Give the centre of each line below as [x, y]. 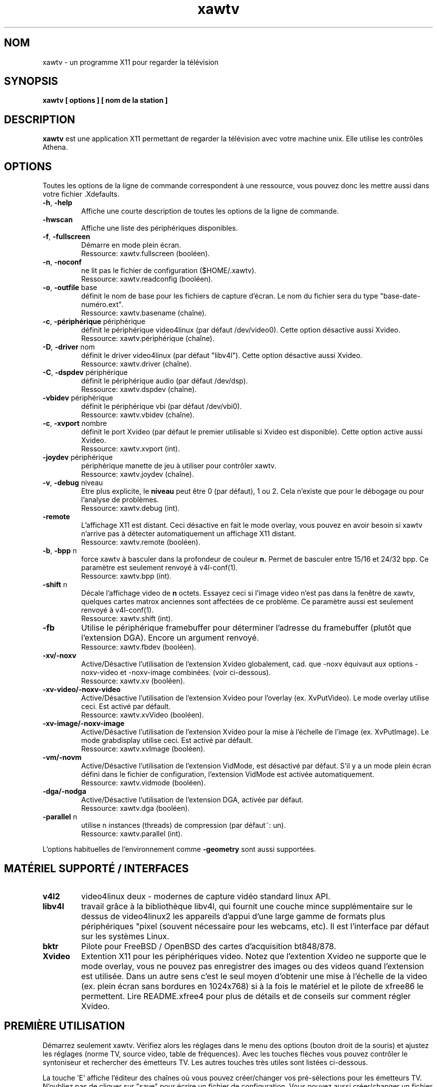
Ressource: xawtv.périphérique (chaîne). [148, 339]
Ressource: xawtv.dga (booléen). [135, 808]
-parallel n [60, 817]
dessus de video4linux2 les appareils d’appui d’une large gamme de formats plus [233, 916]
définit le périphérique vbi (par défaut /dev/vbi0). [161, 406]
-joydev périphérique [78, 457]
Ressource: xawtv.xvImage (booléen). [143, 749]
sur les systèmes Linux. [125, 936]
